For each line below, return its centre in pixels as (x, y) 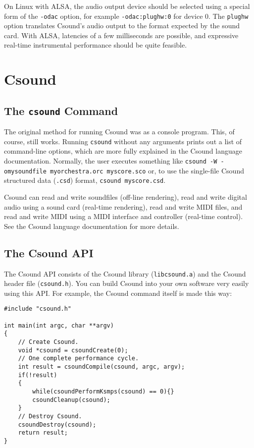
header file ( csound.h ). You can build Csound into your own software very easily (127, 283)
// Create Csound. (48, 342)
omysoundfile (25, 171)
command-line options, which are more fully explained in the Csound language (123, 151)
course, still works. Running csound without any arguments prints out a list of (123, 141)
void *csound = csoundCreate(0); (73, 350)
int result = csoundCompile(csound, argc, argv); (102, 367)
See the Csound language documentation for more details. (92, 226)
